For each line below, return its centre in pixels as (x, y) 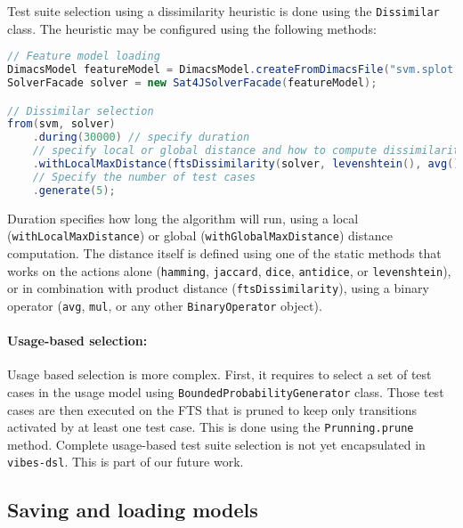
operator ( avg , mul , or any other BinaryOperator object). (165, 305)
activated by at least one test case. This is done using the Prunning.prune (211, 427)
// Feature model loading (84, 57)
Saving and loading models (133, 510)
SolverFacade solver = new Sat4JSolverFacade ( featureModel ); (192, 83)
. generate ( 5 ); (74, 190)
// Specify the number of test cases (144, 177)
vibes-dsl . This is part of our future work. (126, 462)
